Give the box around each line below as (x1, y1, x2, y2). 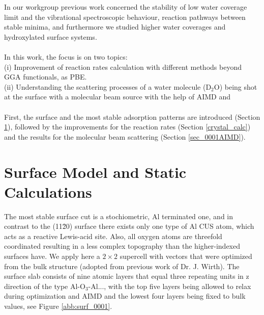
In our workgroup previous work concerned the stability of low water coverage (4, 2, 247, 12)
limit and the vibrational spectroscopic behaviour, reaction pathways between (4, 11, 246, 22)
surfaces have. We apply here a (4, 251, 100, 261)
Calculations (4, 181, 92, 202)
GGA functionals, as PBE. (4, 71, 87, 82)
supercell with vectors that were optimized (120, 251, 252, 261)
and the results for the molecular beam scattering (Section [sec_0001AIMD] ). (4, 131, 246, 142)
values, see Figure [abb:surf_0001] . (4, 300, 112, 311)
